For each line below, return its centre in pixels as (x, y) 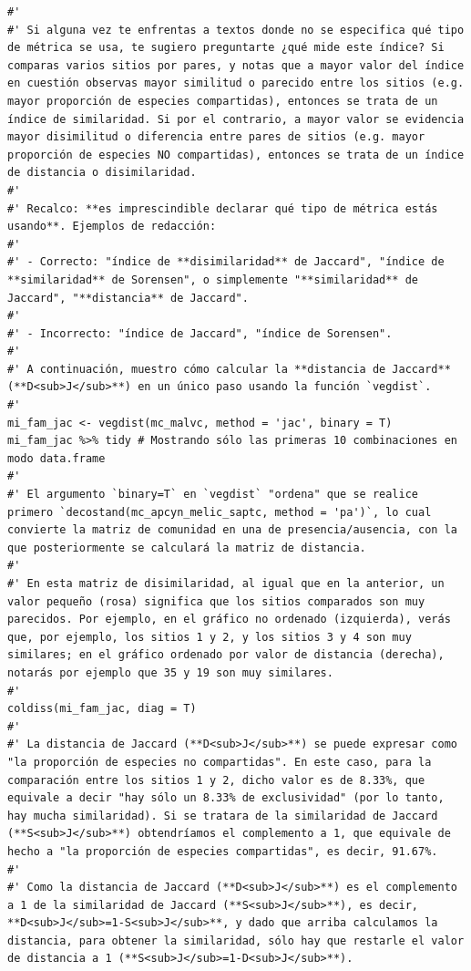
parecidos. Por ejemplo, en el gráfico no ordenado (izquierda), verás (229, 620)
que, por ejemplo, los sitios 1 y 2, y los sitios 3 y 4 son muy (210, 637)
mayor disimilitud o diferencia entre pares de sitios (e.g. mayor (216, 137)
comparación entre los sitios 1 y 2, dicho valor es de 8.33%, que (216, 780)
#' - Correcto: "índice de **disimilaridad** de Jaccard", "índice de (226, 262)
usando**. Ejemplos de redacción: (112, 227)
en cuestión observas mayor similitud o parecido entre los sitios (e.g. (236, 83)
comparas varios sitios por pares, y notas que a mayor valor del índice (236, 65)
